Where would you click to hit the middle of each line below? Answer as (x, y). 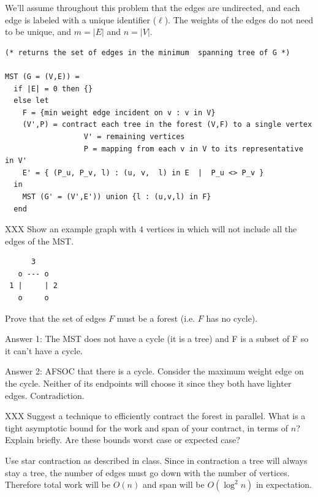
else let (31, 101)
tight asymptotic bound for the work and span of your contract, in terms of (147, 427)
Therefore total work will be (58, 484)
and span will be (173, 484)
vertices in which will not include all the (221, 229)
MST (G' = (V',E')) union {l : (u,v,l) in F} (117, 196)
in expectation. (284, 484)
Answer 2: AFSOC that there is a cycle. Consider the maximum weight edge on (154, 371)
